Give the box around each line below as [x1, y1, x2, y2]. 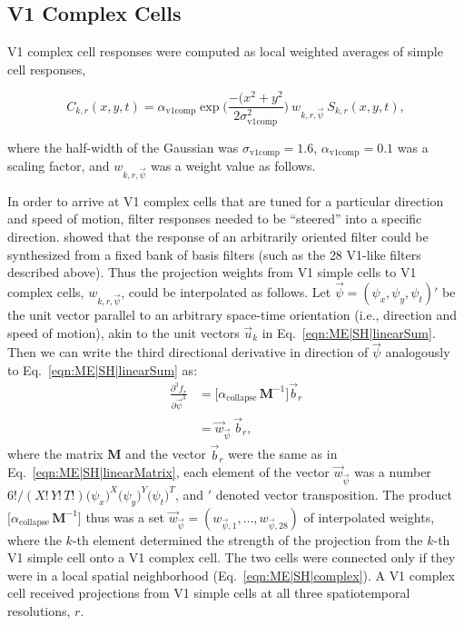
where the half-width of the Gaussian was [7, 137, 239, 156]
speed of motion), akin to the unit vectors [7, 323, 240, 342]
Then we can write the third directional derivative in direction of [7, 343, 369, 362]
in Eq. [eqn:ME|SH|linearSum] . [262, 323, 436, 342]
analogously [385, 343, 450, 362]
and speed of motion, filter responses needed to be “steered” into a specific [7, 209, 422, 228]
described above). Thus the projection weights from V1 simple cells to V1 [7, 263, 417, 282]
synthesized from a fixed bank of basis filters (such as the [7, 244, 326, 263]
